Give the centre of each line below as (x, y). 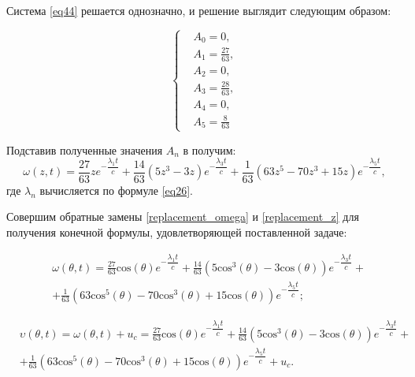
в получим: (209, 149)
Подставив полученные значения (85, 149)
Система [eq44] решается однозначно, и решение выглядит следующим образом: (199, 10)
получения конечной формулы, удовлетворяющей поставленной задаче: (177, 232)
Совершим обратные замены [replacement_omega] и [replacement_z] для (183, 216)
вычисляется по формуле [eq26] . (116, 190)
